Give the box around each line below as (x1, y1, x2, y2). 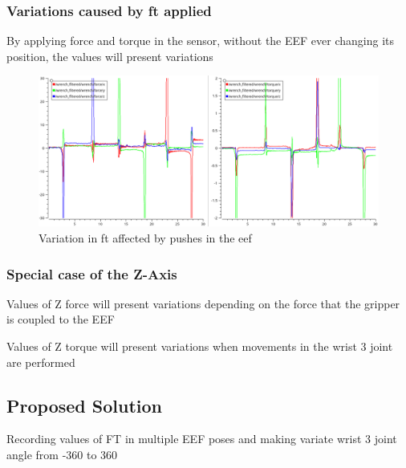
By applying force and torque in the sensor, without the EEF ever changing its (6, 32, 395, 49)
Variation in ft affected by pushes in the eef (39, 229, 252, 246)
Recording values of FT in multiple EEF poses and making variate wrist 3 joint (6, 430, 397, 447)
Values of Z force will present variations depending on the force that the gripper (6, 295, 400, 311)
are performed (6, 353, 75, 370)
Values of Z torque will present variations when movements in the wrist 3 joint (6, 337, 393, 354)
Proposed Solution (6, 393, 162, 417)
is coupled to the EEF (6, 311, 115, 328)
